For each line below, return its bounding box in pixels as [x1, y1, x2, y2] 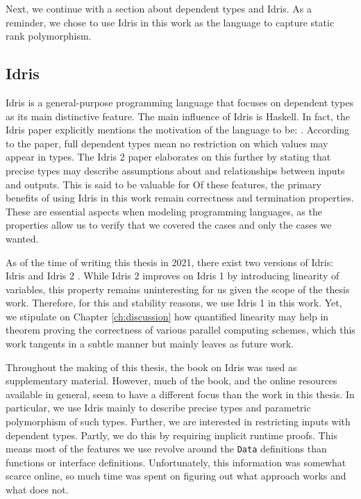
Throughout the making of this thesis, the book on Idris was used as [6, 359, 297, 374]
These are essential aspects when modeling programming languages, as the [6, 204, 322, 218]
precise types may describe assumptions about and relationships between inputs [6, 163, 345, 177]
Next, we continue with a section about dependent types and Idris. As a [6, 1, 312, 15]
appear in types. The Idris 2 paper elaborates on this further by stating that [6, 149, 331, 164]
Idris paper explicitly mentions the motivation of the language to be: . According [6, 122, 349, 137]
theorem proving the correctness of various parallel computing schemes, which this [6, 322, 355, 337]
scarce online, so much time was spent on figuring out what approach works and [6, 468, 346, 483]
